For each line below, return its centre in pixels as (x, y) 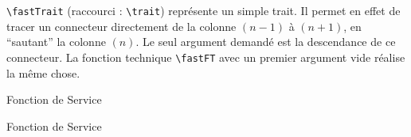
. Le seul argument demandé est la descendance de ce (266, 42)
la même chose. (43, 72)
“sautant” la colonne (56, 42)
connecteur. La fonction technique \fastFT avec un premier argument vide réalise (206, 57)
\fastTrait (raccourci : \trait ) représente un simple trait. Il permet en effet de (204, 10)
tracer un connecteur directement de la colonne (121, 26)
